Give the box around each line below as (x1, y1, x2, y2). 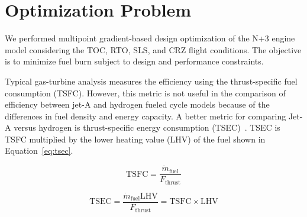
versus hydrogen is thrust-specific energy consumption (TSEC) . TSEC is (14, 121, 280, 134)
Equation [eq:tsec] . (5, 144, 73, 157)
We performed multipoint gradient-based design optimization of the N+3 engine (5, 32, 295, 44)
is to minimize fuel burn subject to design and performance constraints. (5, 55, 264, 67)
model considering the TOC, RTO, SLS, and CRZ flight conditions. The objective (5, 43, 302, 56)
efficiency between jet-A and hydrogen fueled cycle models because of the (5, 98, 270, 111)
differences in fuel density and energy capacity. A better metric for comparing (5, 109, 286, 122)
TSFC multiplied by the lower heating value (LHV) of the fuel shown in (5, 132, 266, 145)
